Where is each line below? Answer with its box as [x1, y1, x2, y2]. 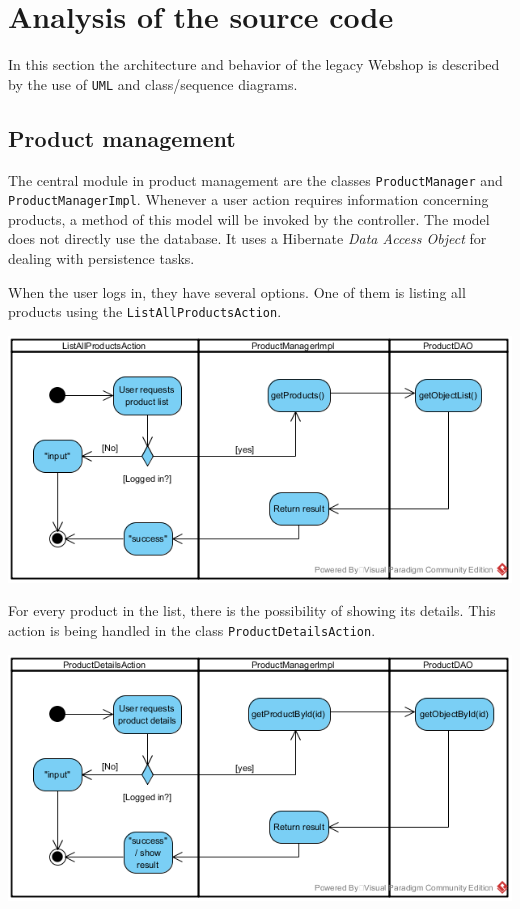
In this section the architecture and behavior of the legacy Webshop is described [8, 54, 500, 75]
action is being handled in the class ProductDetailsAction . [8, 619, 376, 640]
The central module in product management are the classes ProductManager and [8, 169, 503, 190]
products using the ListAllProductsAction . [8, 301, 282, 322]
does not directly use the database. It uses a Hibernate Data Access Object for [8, 228, 487, 249]
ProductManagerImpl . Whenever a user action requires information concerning [8, 189, 489, 210]
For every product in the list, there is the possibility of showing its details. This [8, 600, 496, 621]
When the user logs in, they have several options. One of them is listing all [8, 281, 466, 302]
